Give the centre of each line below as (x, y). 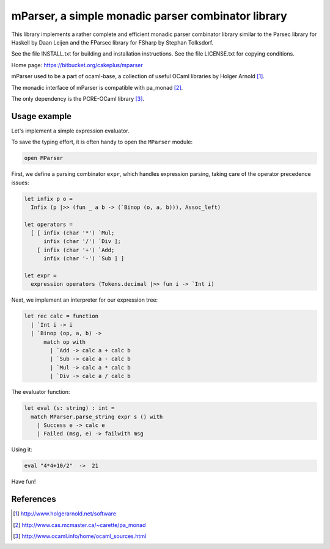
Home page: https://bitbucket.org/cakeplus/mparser (77, 65)
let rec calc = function (61, 316)
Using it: (22, 449)
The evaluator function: (41, 392)
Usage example (42, 116)
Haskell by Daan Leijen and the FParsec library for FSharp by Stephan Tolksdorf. (112, 42)
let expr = (40, 276)
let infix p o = (49, 199)
